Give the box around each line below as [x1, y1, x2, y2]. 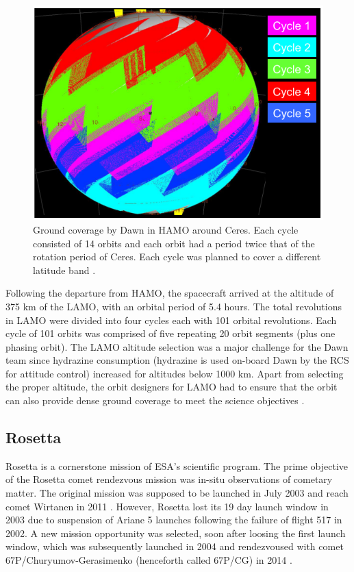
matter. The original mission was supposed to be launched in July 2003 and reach [5, 486, 349, 500]
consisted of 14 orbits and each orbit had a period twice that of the [33, 236, 315, 250]
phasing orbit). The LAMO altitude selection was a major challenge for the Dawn [5, 339, 349, 353]
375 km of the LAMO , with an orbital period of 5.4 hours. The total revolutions [5, 299, 342, 313]
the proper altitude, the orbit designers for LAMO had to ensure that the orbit [5, 380, 338, 394]
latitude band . [33, 262, 96, 277]
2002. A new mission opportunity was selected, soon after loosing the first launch [5, 525, 346, 540]
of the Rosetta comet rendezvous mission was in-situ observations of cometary [5, 472, 333, 486]
